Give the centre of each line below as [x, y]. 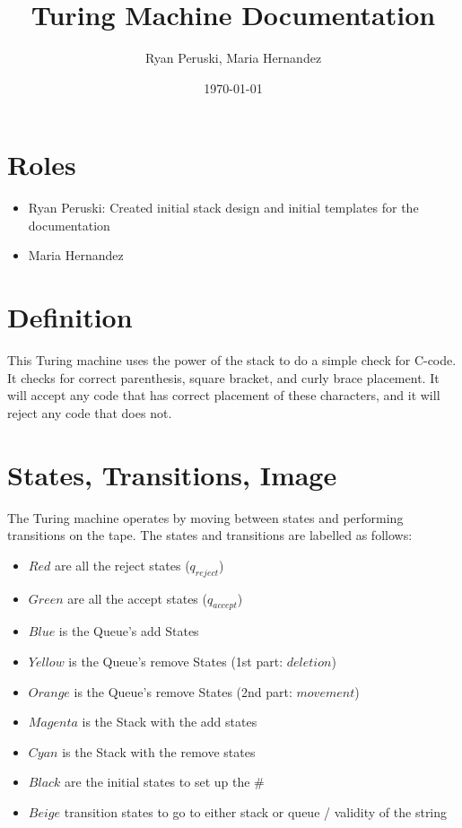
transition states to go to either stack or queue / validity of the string [256, 812]
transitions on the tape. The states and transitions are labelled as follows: [210, 535]
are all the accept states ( [137, 598]
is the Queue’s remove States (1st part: [176, 662]
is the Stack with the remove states [159, 751]
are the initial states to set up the [157, 782]
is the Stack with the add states [170, 722]
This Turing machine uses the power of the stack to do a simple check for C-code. [232, 360]
